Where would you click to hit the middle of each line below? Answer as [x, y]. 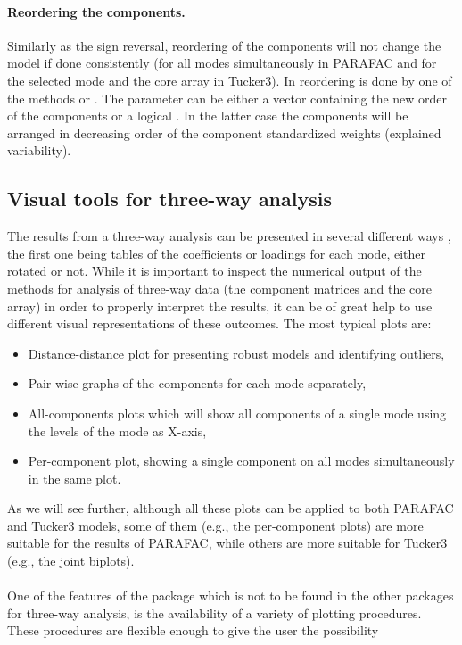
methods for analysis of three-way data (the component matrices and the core [220, 288]
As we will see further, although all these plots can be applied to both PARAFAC [231, 508]
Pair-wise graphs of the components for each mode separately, [197, 383]
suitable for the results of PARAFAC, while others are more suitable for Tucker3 [227, 543]
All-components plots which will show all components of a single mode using [237, 413]
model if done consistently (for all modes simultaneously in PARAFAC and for [222, 63]
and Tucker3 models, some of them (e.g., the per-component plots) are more [215, 525]
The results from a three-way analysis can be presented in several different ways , [229, 236]
